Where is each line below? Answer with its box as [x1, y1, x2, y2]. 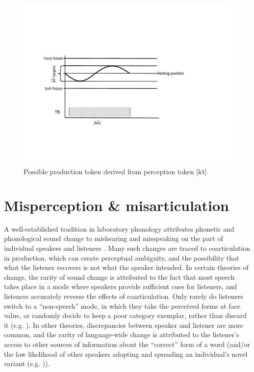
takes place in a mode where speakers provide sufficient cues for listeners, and [4, 281, 237, 292]
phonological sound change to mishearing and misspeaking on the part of [4, 233, 223, 243]
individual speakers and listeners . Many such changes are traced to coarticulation [4, 243, 250, 253]
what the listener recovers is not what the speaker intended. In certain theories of [4, 262, 249, 272]
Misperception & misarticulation [4, 195, 229, 215]
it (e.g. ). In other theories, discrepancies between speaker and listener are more [4, 319, 243, 330]
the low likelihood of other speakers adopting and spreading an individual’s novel [4, 348, 248, 359]
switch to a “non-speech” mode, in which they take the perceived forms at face [4, 300, 241, 311]
